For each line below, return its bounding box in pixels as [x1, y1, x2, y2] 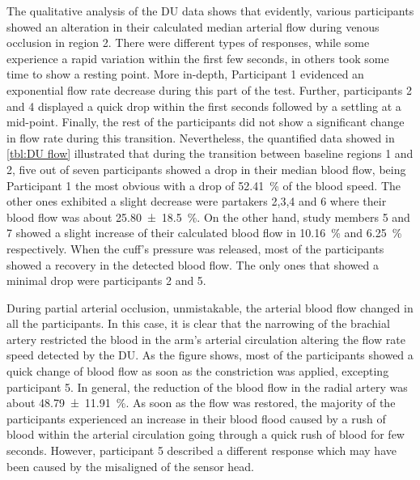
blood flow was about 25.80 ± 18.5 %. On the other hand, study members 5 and [6, 208, 410, 225]
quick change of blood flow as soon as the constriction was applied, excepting [6, 363, 389, 380]
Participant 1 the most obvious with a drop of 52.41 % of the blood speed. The [6, 176, 401, 193]
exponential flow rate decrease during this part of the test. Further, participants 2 [6, 81, 412, 98]
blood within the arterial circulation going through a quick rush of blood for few [6, 426, 405, 443]
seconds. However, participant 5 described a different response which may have [6, 442, 397, 459]
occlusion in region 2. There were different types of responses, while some [6, 34, 370, 51]
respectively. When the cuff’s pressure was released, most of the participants [6, 240, 384, 257]
